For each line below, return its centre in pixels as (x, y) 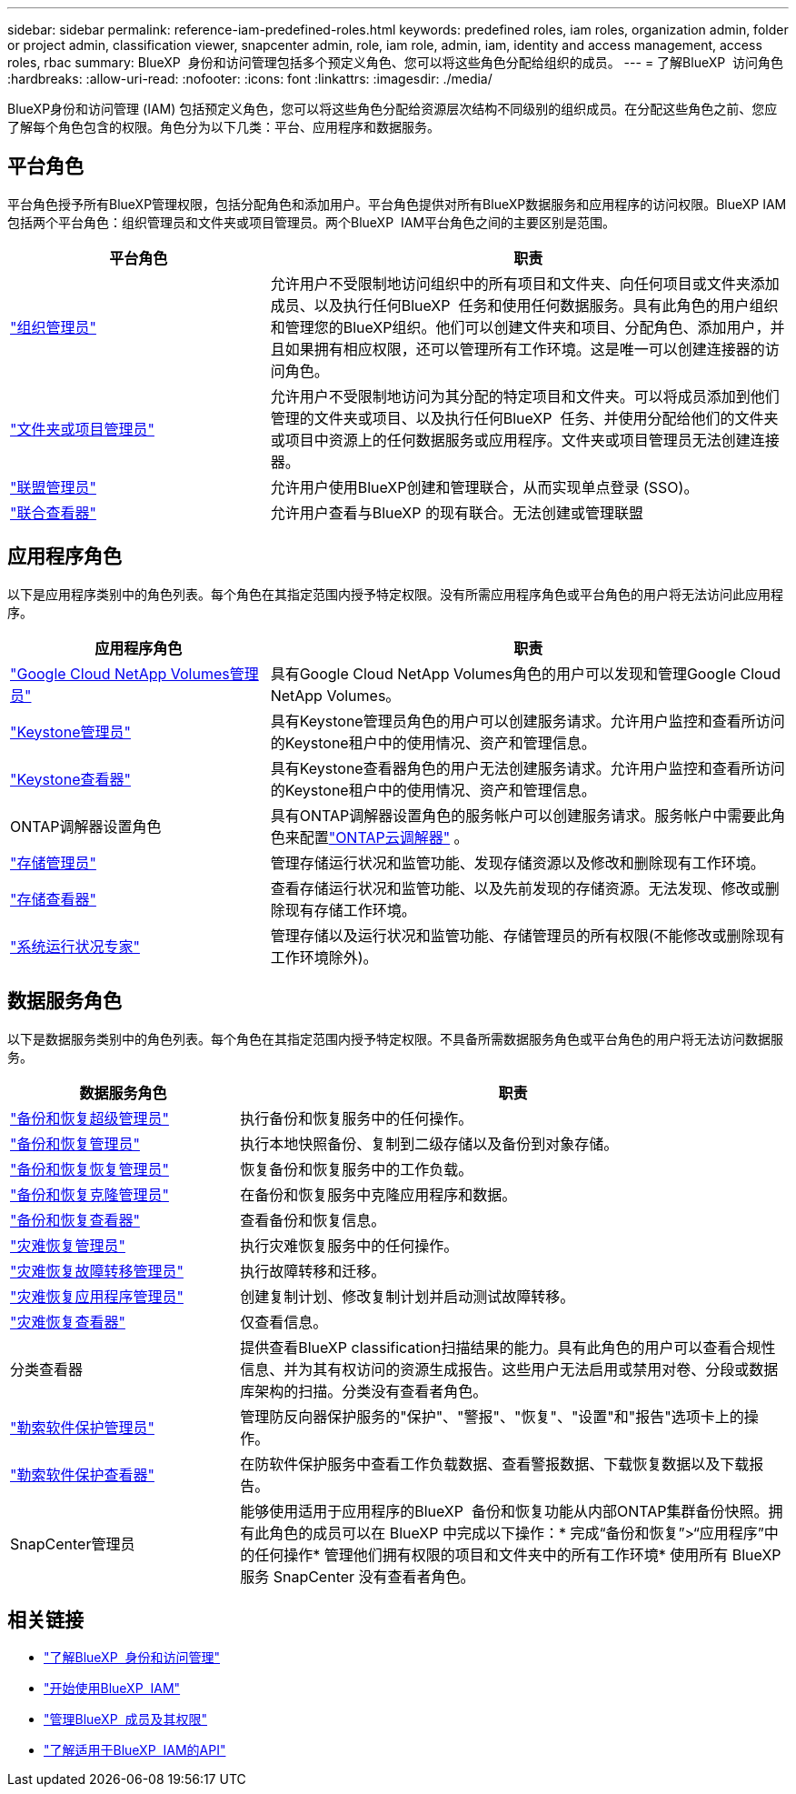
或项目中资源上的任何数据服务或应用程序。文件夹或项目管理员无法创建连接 (525, 440)
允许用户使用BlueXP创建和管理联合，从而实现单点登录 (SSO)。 (484, 487)
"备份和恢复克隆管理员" (90, 1194)
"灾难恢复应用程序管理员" (97, 1296)
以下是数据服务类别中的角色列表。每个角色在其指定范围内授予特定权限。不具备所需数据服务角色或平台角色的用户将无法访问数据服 (395, 1038)
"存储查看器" (53, 899)
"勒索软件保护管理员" (82, 1427)
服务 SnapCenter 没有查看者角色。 (358, 1576)
